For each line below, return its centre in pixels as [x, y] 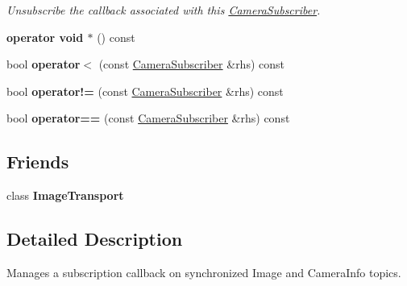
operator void [45, 37]
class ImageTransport [65, 195]
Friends [38, 162]
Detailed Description [95, 239]
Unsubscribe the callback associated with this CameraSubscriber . [164, 10]
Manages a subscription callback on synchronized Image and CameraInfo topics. [204, 272]
